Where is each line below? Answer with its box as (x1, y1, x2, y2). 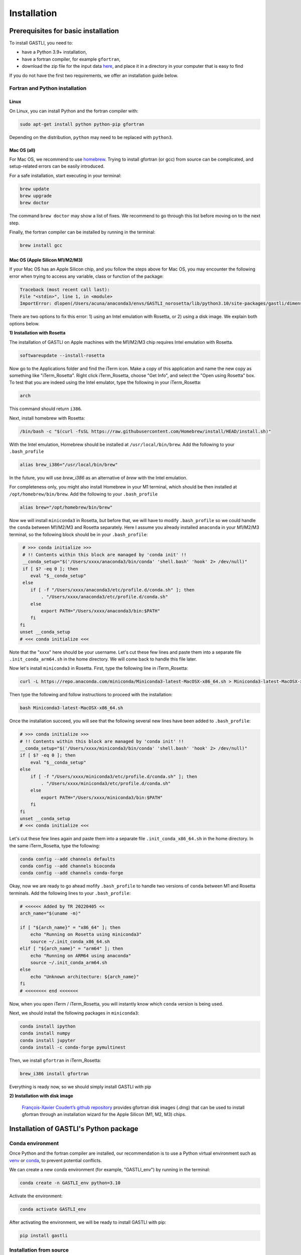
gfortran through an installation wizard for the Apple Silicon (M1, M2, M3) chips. (22, 1111, 187, 1117)
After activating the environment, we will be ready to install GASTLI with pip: (9, 1219, 167, 1225)
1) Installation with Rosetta (9, 330, 66, 336)
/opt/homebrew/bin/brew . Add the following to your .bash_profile (9, 491, 158, 497)
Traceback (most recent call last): (20, 287, 110, 292)
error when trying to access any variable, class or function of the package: (9, 273, 164, 279)
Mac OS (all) (9, 147, 36, 153)
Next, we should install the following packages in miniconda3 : (9, 1010, 139, 1016)
